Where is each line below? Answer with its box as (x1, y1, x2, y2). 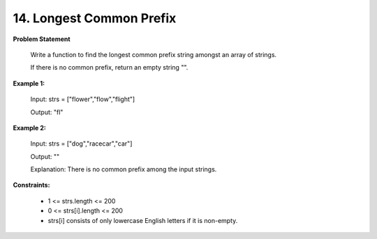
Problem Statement (13, 35, 71, 43)
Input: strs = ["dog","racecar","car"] (30, 139, 133, 148)
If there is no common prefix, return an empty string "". (30, 63, 188, 72)
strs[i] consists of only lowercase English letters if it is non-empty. (47, 216, 238, 224)
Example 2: (13, 123, 47, 132)
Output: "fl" (30, 108, 64, 116)
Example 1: (13, 79, 45, 87)
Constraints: (13, 181, 50, 190)
